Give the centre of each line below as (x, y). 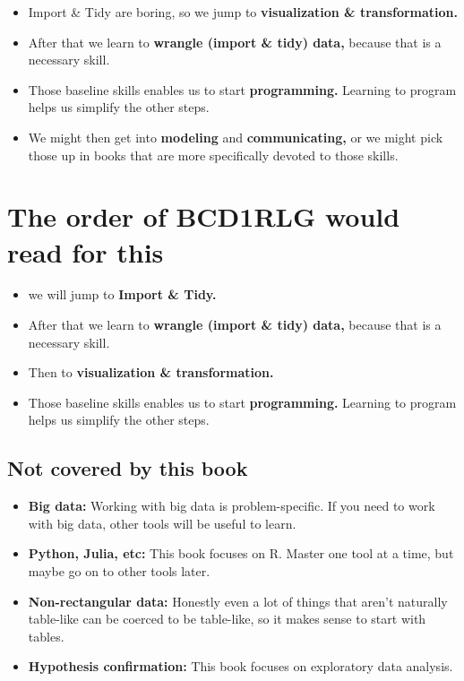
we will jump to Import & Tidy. (122, 294)
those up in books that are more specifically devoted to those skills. (213, 155)
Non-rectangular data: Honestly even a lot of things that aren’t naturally (238, 601)
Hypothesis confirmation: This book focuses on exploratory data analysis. (241, 666)
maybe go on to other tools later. (119, 571)
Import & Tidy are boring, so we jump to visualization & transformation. (243, 12)
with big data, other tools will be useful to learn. (162, 523)
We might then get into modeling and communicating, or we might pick (236, 137)
